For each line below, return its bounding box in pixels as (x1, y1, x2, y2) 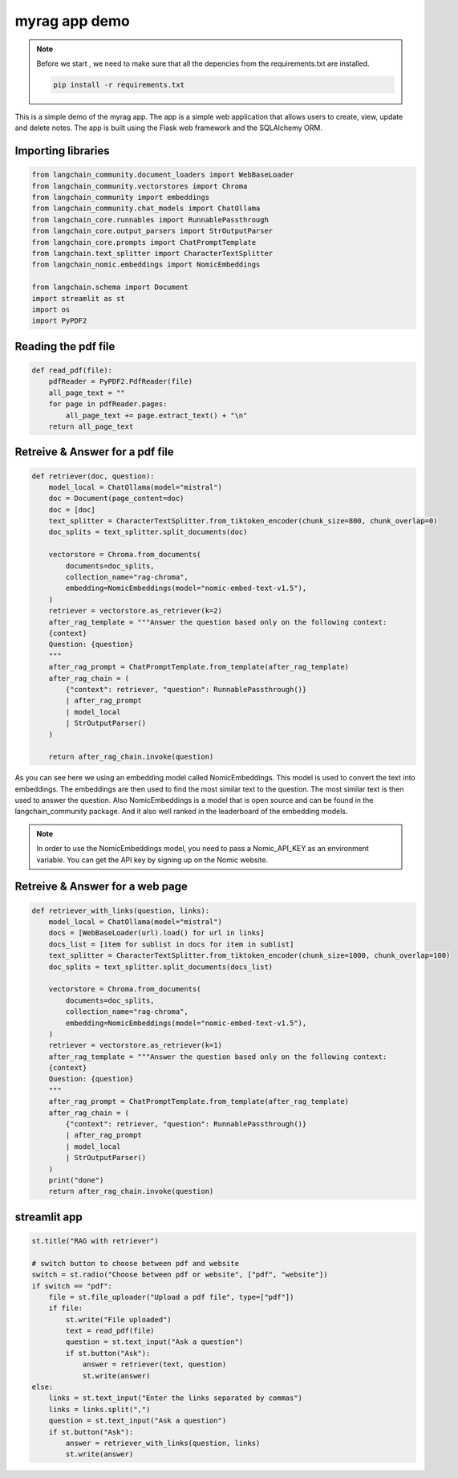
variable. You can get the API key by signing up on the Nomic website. (36, 855, 269, 865)
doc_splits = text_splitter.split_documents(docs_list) (48, 962, 274, 971)
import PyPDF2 (31, 316, 87, 325)
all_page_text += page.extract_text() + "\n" (65, 410, 248, 420)
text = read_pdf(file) (65, 1326, 156, 1336)
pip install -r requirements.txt (53, 80, 184, 89)
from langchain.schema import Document (31, 283, 188, 292)
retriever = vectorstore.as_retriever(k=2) (48, 606, 222, 616)
